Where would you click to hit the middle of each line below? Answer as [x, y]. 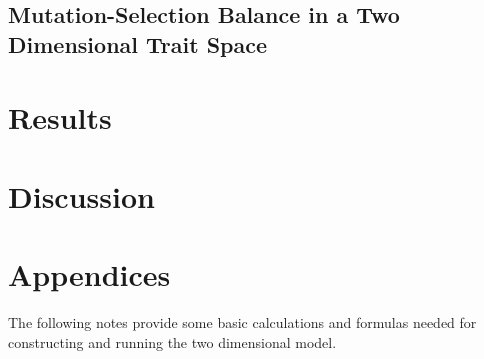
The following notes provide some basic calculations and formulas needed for [242, 322]
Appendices [89, 274]
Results [60, 117]
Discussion [81, 195]
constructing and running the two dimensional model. [172, 341]
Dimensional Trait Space [138, 43]
